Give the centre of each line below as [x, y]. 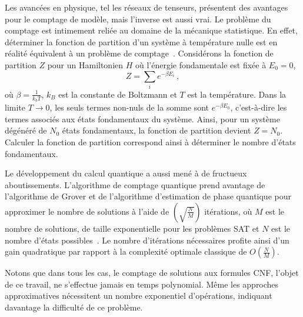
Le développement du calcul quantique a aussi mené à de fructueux [126, 173]
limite [15, 107]
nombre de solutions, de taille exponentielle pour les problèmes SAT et [132, 228]
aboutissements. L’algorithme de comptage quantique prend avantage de [135, 184]
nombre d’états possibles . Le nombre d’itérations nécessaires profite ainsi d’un [147, 240]
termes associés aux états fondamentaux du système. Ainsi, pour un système [142, 119]
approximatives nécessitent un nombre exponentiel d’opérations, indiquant [139, 296]
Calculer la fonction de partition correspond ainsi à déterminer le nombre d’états [150, 141]
